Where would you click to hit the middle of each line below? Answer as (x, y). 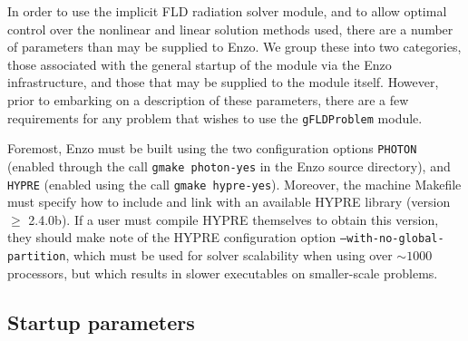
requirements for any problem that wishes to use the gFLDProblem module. (215, 117)
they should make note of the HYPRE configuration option (172, 237)
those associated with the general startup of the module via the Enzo (200, 64)
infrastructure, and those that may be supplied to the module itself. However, (223, 82)
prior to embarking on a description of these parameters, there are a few (208, 99)
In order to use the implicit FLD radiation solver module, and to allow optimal (227, 11)
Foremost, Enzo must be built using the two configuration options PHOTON (212, 148)
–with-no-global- (392, 239)
